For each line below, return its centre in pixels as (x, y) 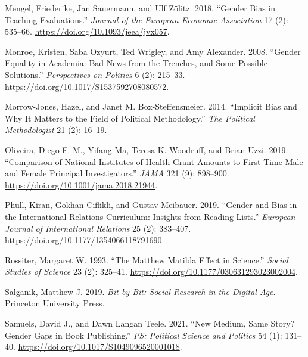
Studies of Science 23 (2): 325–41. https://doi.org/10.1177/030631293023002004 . (151, 271)
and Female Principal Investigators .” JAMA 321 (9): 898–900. (117, 173)
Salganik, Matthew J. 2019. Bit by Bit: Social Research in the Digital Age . (140, 291)
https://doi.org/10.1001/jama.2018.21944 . (81, 184)
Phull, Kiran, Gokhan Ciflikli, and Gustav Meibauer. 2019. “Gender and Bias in (151, 205)
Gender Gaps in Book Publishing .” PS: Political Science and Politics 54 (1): (144, 335)
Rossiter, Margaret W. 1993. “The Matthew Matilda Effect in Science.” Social (147, 260)
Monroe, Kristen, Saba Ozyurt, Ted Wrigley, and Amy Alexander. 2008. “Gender (153, 51)
